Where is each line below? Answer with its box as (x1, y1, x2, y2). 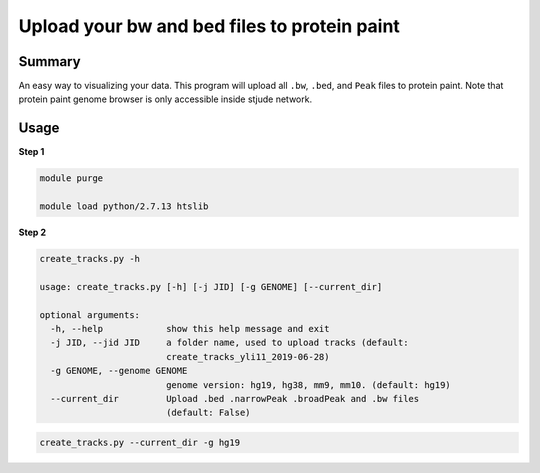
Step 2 (18, 226, 47, 239)
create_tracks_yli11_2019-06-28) (165, 351, 330, 362)
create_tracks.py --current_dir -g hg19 (39, 436, 240, 448)
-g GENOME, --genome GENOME (50, 365, 188, 377)
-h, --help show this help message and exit (50, 323, 330, 335)
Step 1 (18, 146, 45, 158)
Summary (18, 53, 81, 70)
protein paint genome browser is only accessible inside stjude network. (18, 93, 313, 105)
